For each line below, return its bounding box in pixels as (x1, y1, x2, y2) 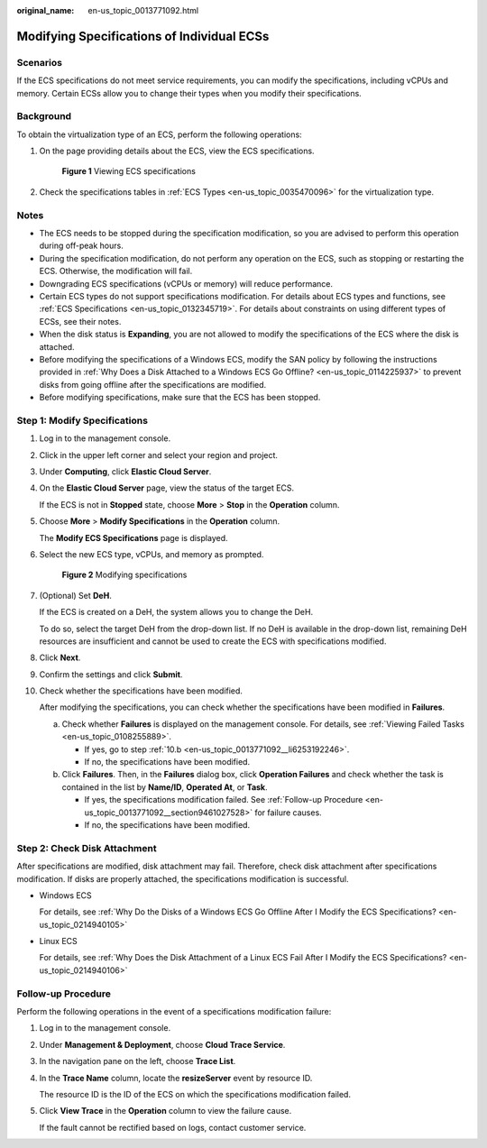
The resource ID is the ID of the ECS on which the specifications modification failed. (39, 1088, 352, 1099)
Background (16, 110, 72, 123)
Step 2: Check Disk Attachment (16, 841, 157, 854)
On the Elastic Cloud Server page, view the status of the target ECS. (39, 482, 295, 493)
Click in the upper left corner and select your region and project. (39, 449, 279, 460)
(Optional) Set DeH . (39, 590, 112, 601)
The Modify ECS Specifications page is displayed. (39, 532, 228, 543)
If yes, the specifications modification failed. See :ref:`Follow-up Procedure (84, 794, 363, 805)
